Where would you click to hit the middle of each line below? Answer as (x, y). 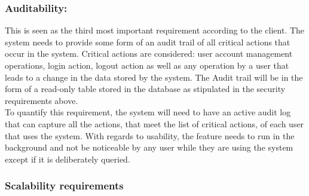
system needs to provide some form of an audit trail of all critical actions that (148, 42)
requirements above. (42, 100)
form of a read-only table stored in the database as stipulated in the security (145, 89)
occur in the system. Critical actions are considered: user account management (149, 53)
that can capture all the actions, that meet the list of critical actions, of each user (154, 123)
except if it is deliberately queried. (68, 159)
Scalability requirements (64, 186)
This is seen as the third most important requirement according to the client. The (155, 30)
